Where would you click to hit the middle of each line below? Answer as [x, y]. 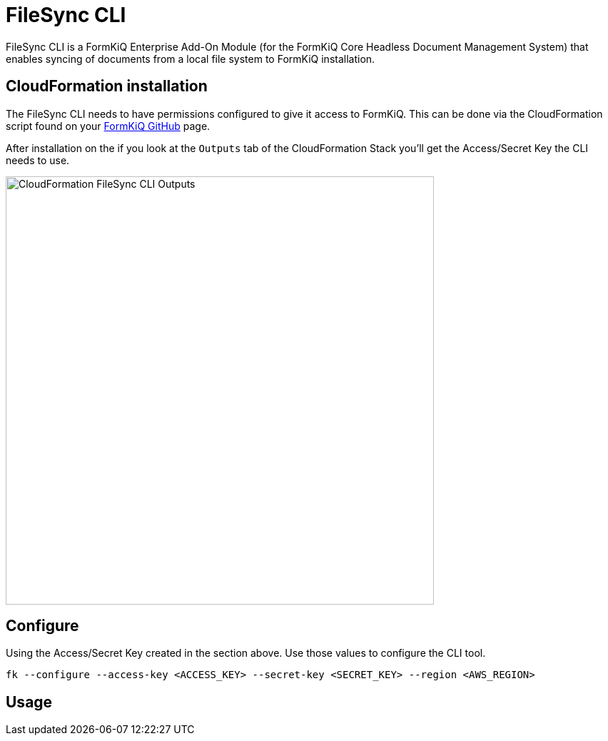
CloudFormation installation [107, 86]
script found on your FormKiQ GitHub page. [108, 126]
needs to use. [38, 160]
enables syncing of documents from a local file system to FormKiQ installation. [191, 59]
